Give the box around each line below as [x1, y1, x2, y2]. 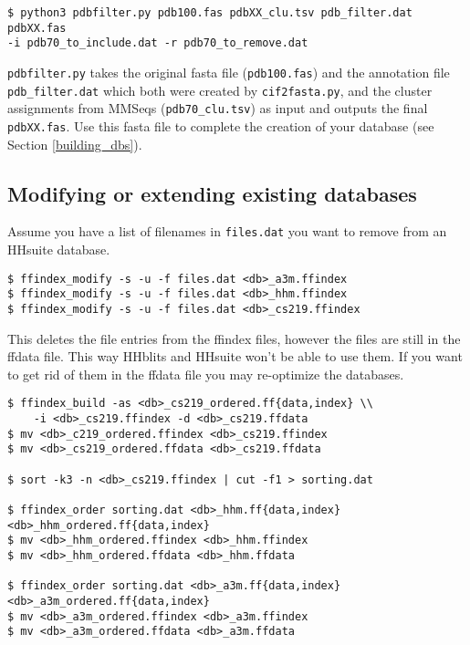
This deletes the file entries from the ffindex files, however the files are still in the [7, 328, 461, 348]
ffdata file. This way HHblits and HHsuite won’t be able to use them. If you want [7, 347, 463, 366]
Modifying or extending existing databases [7, 179, 417, 207]
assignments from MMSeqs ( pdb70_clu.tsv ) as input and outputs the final [7, 99, 428, 118]
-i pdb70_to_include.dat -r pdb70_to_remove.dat [7, 36, 308, 50]
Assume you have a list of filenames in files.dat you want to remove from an [7, 222, 447, 241]
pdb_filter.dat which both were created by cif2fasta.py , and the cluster [7, 80, 433, 99]
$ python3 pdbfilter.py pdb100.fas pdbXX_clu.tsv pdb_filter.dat [7, 6, 413, 19]
